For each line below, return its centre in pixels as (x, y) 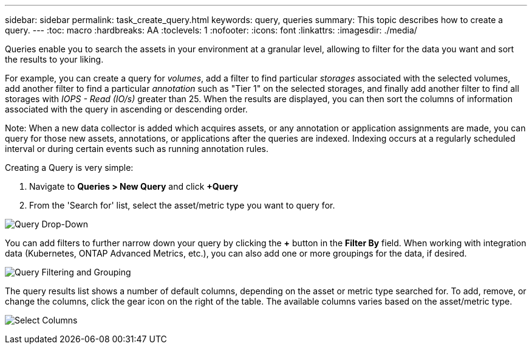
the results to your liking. (54, 59)
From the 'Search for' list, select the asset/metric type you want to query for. (182, 205)
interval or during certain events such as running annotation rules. (137, 149)
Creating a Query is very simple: (69, 168)
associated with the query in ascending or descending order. (126, 109)
